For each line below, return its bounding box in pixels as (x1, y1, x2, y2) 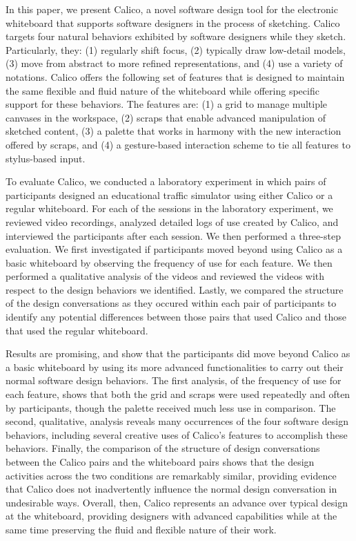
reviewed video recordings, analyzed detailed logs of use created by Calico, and (6, 214, 339, 229)
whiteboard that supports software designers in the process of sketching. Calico (6, 15, 340, 30)
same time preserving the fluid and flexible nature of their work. (6, 522, 277, 536)
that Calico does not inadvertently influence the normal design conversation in (6, 482, 337, 496)
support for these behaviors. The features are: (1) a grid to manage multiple (6, 97, 328, 111)
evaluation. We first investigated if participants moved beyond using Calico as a (6, 242, 343, 256)
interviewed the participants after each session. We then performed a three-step (6, 228, 341, 243)
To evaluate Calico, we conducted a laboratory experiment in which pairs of (6, 174, 326, 189)
